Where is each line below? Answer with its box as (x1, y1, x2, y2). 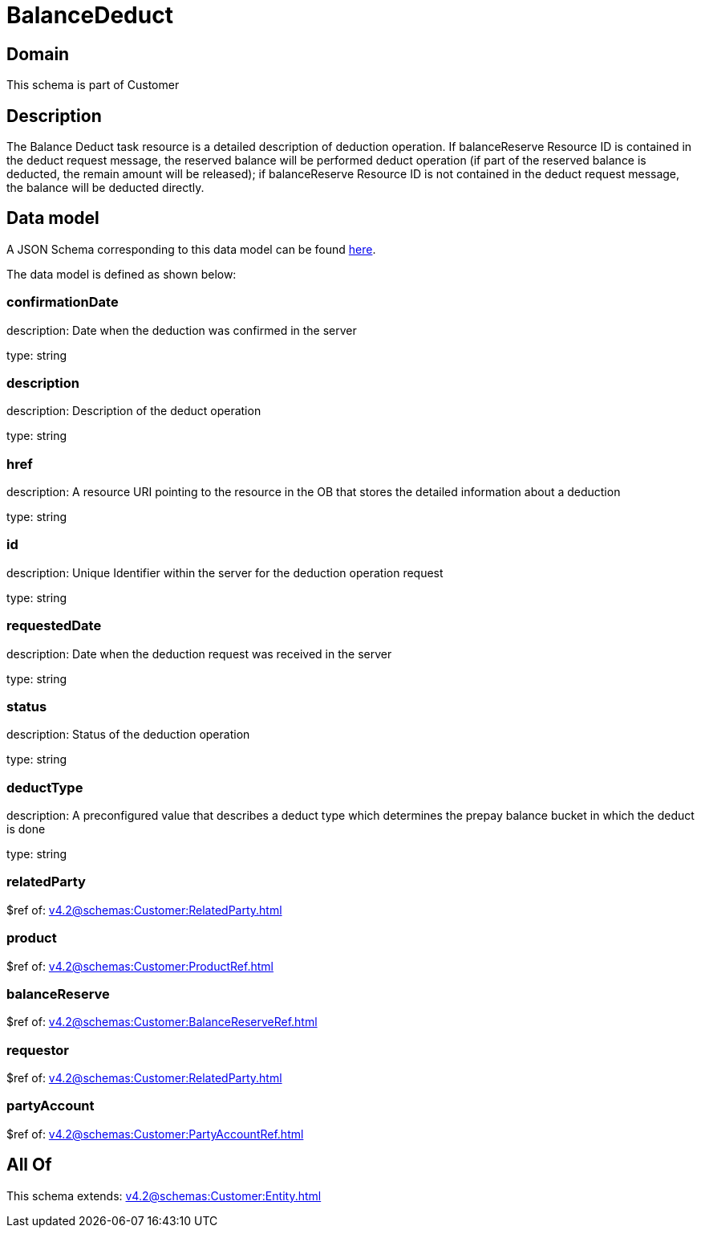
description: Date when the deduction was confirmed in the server (6, 323, 357, 337)
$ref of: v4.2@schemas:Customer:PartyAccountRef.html (6, 1126, 304, 1141)
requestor (6, 1041, 69, 1058)
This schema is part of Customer (6, 78, 180, 92)
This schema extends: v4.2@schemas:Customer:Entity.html (6, 1188, 322, 1203)
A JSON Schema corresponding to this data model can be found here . (6, 242, 376, 256)
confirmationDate (6, 294, 119, 311)
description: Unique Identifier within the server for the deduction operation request (6, 565, 444, 580)
